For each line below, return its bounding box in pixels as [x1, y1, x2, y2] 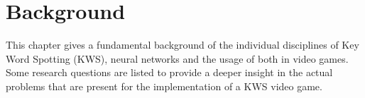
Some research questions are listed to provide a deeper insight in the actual [6, 65, 333, 80]
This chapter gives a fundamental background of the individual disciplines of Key [6, 37, 359, 52]
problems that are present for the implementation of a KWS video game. [6, 78, 322, 93]
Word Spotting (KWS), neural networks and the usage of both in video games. [6, 51, 349, 66]
